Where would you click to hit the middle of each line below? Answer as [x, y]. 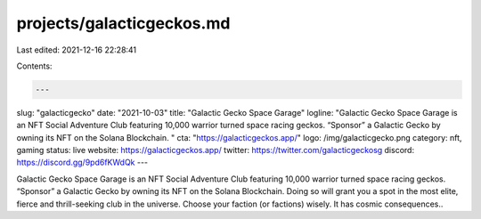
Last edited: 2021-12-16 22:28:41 [77, 50]
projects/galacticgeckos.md [123, 23]
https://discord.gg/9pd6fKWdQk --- [82, 162]
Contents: [34, 66]
